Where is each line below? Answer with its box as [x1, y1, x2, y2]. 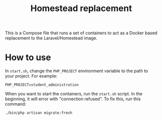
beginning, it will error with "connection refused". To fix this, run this [5, 96, 141, 102]
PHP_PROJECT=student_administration [5, 82, 79, 87]
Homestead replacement [30, 3, 132, 14]
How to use [5, 52, 51, 63]
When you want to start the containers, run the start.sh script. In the [5, 91, 143, 97]
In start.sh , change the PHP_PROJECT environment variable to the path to [5, 68, 148, 74]
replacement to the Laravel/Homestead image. [5, 35, 98, 41]
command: [5, 101, 27, 107]
